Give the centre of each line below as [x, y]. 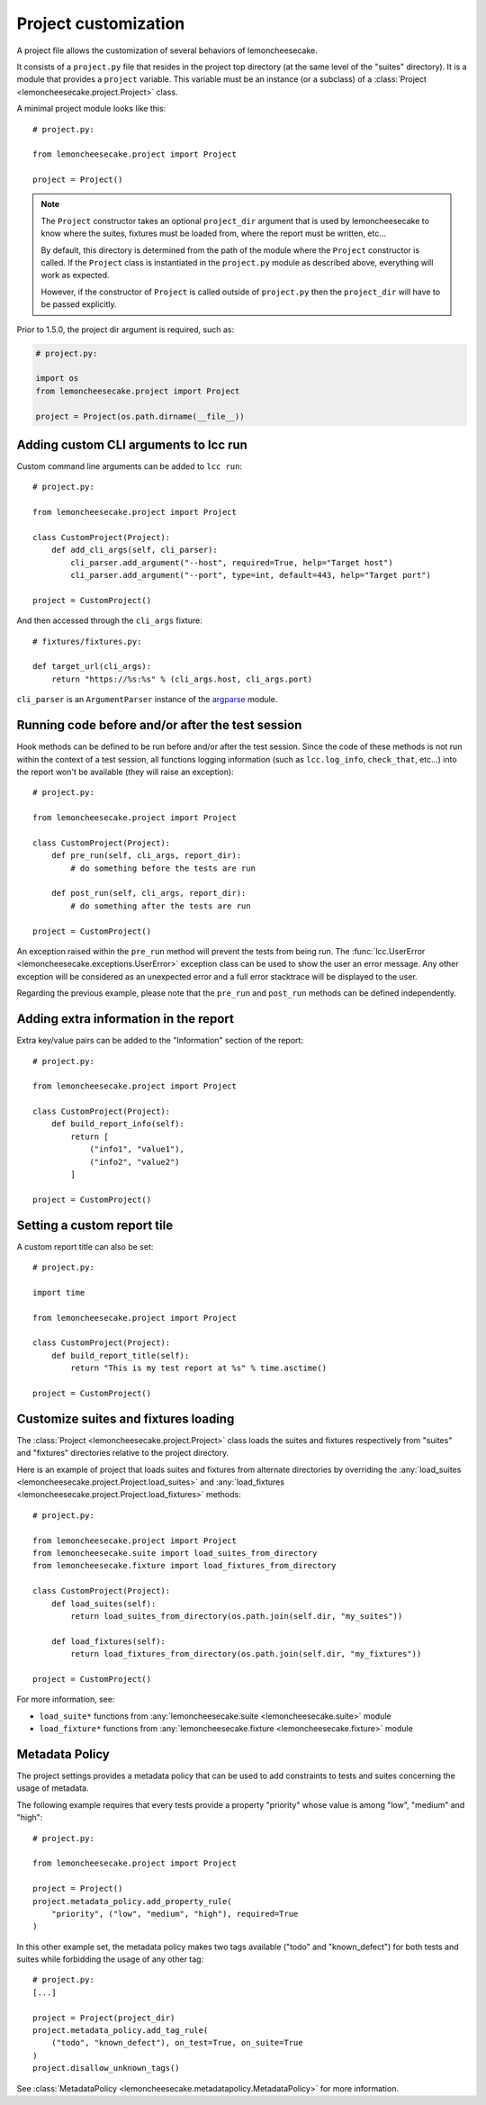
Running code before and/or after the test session [159, 725]
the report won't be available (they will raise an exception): [125, 772]
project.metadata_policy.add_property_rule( [133, 1901]
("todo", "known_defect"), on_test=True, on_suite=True [177, 2043]
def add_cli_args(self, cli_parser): [134, 550]
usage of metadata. [53, 1788]
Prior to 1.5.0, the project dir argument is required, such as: [125, 330]
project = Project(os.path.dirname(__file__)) [140, 416]
